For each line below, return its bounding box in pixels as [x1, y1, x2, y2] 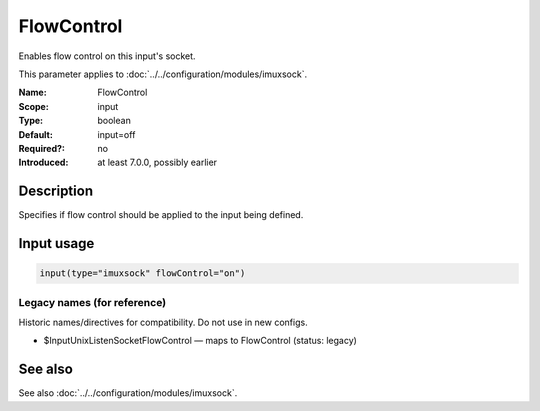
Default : [18, 128, 54, 140]
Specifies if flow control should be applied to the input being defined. [18, 209, 304, 221]
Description [18, 183, 94, 200]
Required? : [18, 142, 65, 154]
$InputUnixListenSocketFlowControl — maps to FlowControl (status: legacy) [43, 335, 357, 347]
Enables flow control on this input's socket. [18, 50, 196, 62]
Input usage [18, 235, 95, 252]
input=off [97, 128, 136, 140]
